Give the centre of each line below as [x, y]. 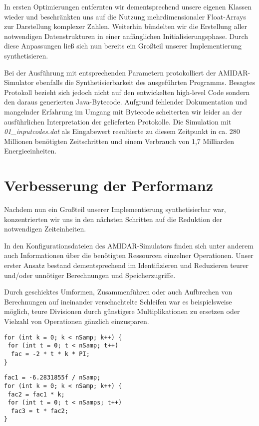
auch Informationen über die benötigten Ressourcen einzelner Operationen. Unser [129, 255]
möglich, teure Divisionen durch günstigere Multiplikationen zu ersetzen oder [122, 311]
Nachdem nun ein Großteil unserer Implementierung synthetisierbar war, [115, 209]
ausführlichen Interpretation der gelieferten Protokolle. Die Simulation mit [118, 121]
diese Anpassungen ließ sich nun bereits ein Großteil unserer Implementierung [123, 46]
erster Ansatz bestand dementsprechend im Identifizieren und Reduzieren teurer [126, 265]
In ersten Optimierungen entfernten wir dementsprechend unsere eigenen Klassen [128, 6]
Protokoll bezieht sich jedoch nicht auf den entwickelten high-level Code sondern [127, 92]
